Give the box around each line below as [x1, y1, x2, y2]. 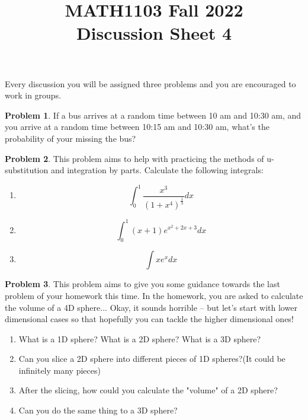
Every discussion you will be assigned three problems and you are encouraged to [5, 77, 296, 90]
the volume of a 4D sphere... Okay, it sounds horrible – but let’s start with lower [5, 301, 297, 313]
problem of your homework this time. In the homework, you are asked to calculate [5, 289, 303, 301]
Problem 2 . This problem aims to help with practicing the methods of [5, 152, 264, 164]
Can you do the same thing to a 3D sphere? [18, 404, 178, 416]
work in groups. [5, 89, 62, 101]
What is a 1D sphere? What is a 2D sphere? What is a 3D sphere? [18, 332, 261, 345]
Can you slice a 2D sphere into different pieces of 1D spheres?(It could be [18, 352, 285, 365]
